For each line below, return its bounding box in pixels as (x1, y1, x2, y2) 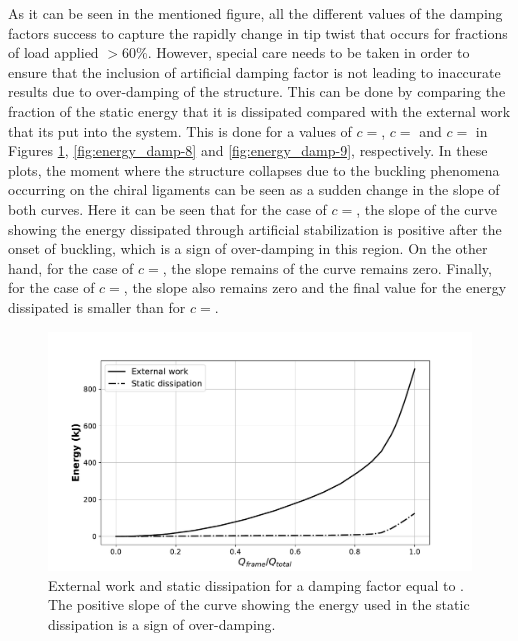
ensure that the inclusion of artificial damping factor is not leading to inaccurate (8, 61, 501, 82)
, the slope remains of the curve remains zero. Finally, (162, 257, 492, 278)
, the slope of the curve (356, 198, 498, 219)
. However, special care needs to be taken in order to (147, 42, 470, 63)
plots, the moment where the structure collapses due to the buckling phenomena (8, 159, 500, 180)
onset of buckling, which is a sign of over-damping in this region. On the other (8, 238, 488, 259)
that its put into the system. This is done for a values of (8, 120, 352, 141)
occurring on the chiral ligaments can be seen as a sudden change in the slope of (8, 179, 500, 200)
